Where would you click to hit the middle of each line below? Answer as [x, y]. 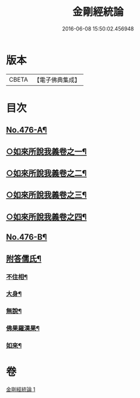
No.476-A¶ [27, 130]
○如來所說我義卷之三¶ [46, 195]
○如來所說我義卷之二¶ [46, 173]
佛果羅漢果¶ [23, 328]
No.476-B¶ [27, 237]
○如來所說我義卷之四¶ [46, 217]
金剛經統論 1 [21, 389]
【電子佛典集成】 [57, 80]
